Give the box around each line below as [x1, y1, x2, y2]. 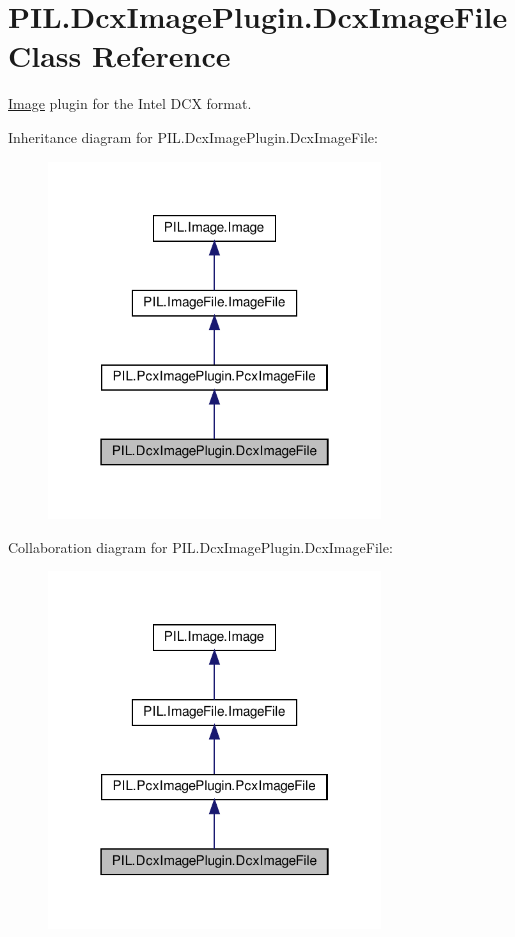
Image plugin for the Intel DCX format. [8, 93, 252, 114]
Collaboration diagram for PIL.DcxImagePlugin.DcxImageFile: [8, 536, 393, 557]
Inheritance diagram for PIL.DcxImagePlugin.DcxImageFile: [8, 126, 378, 147]
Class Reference [8, 35, 231, 76]
